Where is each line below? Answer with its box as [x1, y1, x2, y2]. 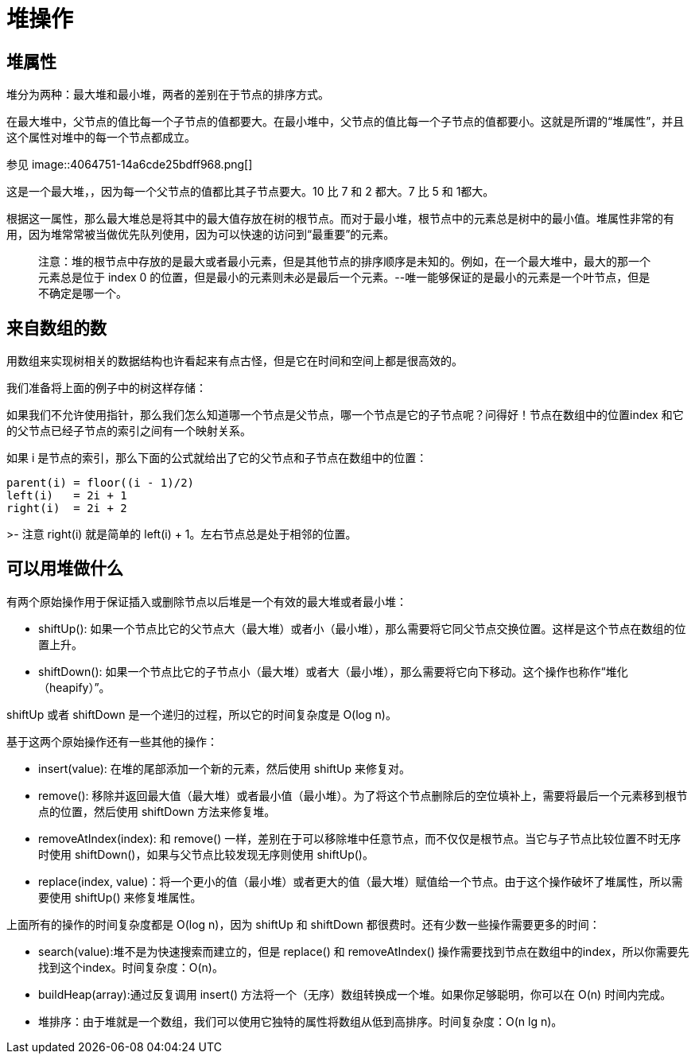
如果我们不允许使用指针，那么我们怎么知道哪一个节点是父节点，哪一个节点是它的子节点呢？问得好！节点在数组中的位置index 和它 [6, 408, 684, 422]
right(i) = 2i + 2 [6, 502, 127, 515]
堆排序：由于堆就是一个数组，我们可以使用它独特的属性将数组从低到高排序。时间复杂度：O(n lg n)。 [38, 1014, 563, 1028]
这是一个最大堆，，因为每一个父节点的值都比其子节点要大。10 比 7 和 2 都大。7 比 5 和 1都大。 [6, 184, 495, 199]
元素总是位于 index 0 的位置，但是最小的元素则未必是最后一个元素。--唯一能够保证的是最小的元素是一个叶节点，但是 [38, 270, 650, 285]
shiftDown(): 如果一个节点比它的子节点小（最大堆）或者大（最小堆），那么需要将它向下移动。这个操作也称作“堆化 [38, 664, 628, 678]
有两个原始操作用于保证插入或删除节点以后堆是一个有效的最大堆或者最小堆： [6, 594, 407, 608]
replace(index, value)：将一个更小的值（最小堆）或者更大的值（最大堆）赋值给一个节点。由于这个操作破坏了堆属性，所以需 [38, 874, 683, 888]
